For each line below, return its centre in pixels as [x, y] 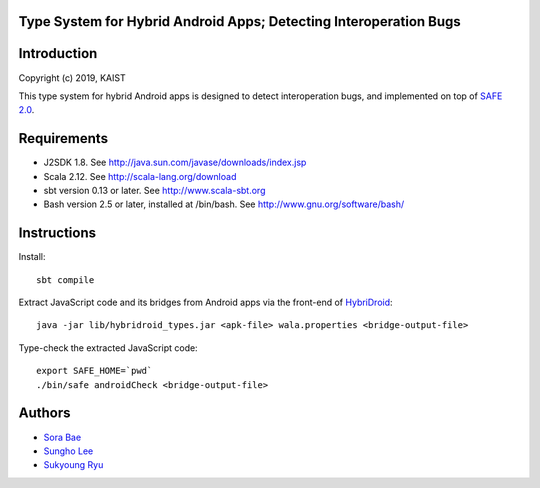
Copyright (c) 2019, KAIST [72, 77]
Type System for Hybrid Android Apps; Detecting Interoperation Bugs [240, 21]
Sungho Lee [68, 451]
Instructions [57, 233]
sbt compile [65, 279]
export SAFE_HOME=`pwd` [94, 371]
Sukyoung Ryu [73, 465]
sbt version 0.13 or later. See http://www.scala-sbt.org [154, 190]
